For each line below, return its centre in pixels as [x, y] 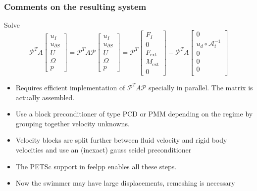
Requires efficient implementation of [70, 87]
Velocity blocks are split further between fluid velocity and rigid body [121, 140]
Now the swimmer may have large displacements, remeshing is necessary [125, 183]
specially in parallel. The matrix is [201, 87]
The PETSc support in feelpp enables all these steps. [96, 166]
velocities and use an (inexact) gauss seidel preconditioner [103, 149]
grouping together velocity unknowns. [73, 123]
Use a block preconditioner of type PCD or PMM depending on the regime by [134, 114]
